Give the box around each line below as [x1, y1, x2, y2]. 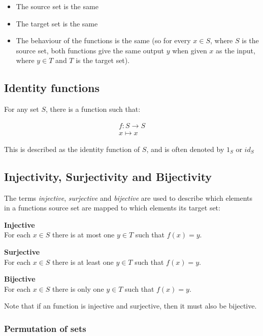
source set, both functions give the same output [16, 45, 165, 55]
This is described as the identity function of [4, 143, 140, 154]
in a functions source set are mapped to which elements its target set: [4, 202, 220, 213]
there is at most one [52, 229, 115, 240]
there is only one [52, 283, 104, 294]
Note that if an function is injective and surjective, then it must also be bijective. [4, 300, 257, 311]
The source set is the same [16, 1, 98, 11]
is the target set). [76, 55, 130, 66]
